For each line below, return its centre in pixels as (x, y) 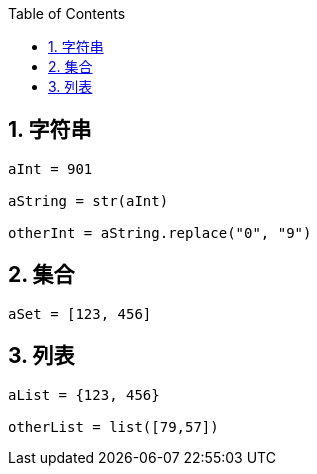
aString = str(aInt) (88, 200)
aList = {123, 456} (84, 394)
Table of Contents (67, 13)
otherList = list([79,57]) (113, 426)
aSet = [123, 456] (80, 313)
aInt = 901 (50, 168)
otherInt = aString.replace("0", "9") (160, 232)
